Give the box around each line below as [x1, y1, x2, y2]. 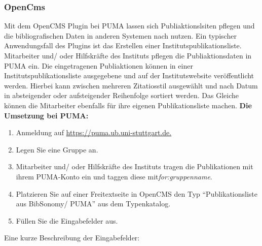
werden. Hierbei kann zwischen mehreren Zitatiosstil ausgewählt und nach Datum [4, 80, 258, 90]
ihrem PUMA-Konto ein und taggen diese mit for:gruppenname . [16, 171, 212, 181]
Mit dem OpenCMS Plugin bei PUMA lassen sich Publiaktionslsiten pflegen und [4, 20, 255, 31]
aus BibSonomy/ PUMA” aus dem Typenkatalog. [16, 198, 171, 209]
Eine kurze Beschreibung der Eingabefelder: [4, 232, 140, 243]
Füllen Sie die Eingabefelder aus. [16, 215, 118, 226]
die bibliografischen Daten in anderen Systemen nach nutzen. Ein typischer [4, 30, 237, 41]
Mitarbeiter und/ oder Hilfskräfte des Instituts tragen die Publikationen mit [16, 161, 253, 172]
